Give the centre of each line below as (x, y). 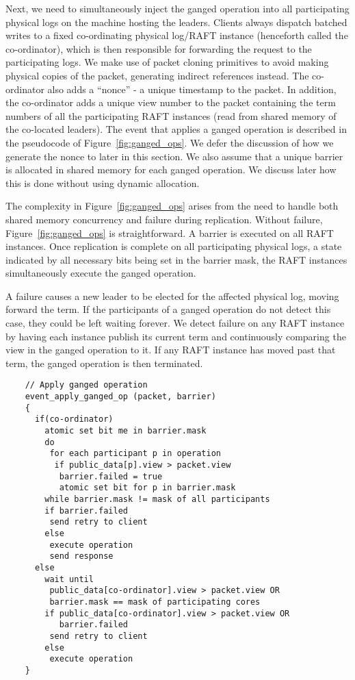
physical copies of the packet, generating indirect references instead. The (157, 75)
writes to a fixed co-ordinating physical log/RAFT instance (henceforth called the (177, 35)
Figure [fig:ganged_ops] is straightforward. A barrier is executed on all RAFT (170, 232)
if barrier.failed (86, 511)
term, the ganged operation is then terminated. (104, 363)
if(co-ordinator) (74, 419)
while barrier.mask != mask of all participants (157, 499)
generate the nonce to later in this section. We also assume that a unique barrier (174, 156)
